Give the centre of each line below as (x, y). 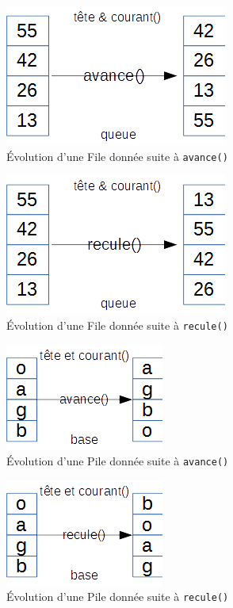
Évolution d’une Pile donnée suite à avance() (118, 461)
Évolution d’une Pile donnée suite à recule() (118, 597)
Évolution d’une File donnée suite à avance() (117, 156)
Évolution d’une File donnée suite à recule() (117, 325)
